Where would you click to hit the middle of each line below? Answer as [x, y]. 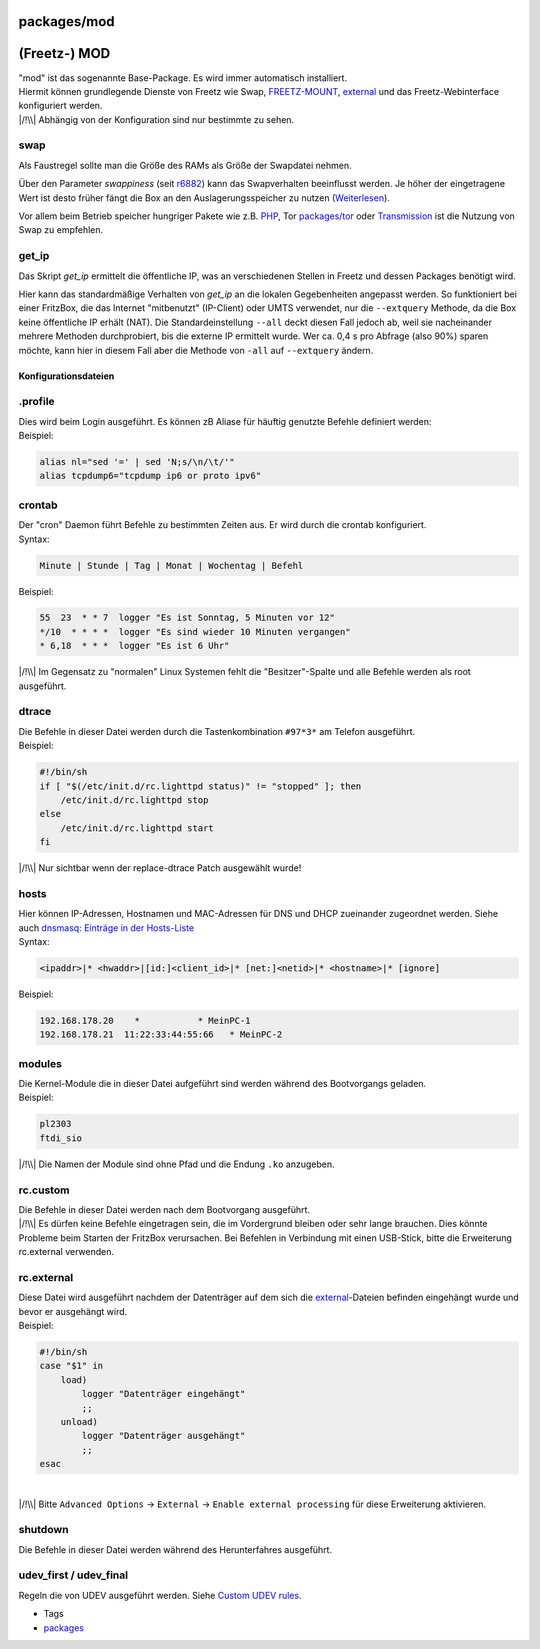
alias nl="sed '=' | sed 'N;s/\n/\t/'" [137, 462]
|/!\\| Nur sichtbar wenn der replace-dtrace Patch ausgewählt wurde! [160, 868]
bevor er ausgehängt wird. [73, 1311]
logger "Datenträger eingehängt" [163, 1394]
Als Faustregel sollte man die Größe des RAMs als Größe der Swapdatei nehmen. [185, 165]
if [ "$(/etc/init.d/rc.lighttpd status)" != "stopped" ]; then [200, 786]
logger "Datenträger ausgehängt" [163, 1436]
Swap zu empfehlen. [61, 230]
